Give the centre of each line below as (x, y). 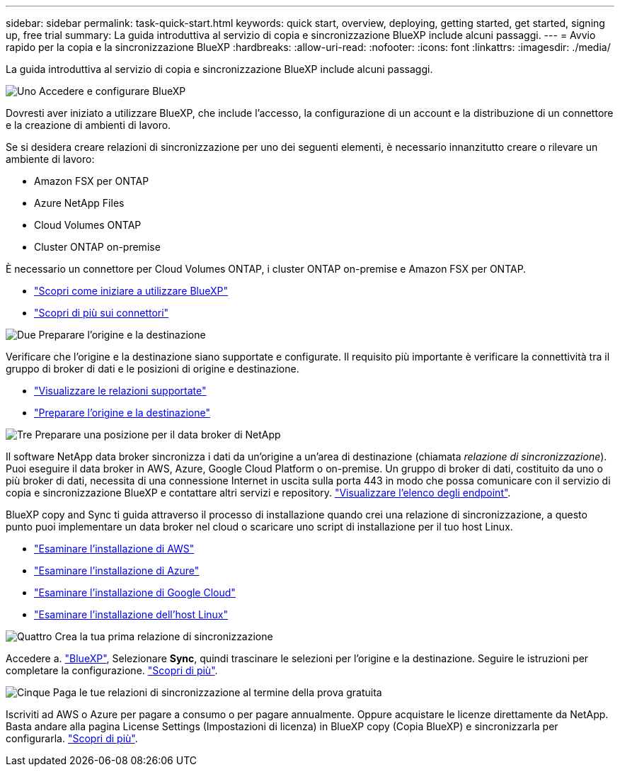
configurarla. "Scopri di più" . (72, 738)
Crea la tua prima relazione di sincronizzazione (164, 636)
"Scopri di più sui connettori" (102, 313)
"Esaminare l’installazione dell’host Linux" (131, 614)
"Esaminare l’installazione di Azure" (117, 571)
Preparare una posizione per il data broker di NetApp (158, 435)
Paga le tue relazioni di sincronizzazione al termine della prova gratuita (217, 692)
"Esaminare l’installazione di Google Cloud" (135, 592)
